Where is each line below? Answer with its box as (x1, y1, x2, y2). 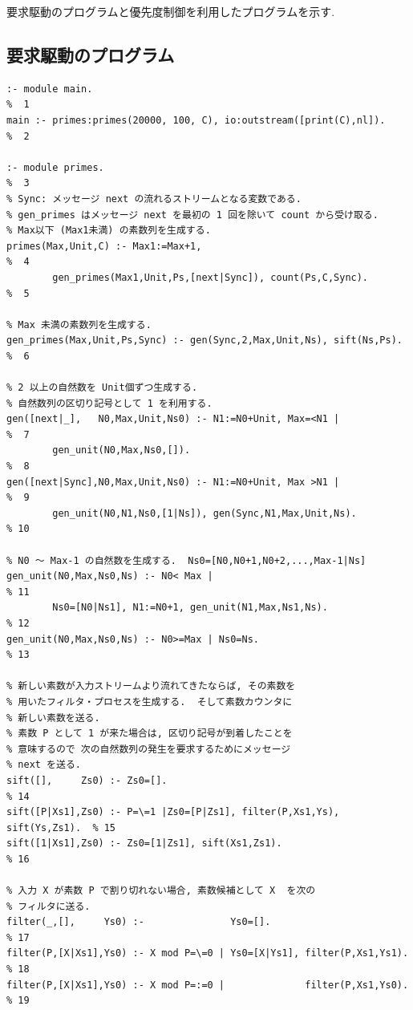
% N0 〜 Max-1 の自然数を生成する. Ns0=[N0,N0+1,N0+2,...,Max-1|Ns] (6, 554, 366, 566)
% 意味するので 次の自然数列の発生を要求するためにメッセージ (6, 743, 291, 755)
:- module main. (6, 83, 93, 95)
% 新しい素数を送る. (6, 712, 100, 724)
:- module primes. (6, 161, 104, 173)
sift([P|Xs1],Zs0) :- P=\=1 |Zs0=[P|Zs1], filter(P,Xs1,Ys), (6, 806, 340, 818)
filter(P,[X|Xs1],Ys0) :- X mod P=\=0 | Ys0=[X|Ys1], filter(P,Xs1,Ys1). (6, 947, 409, 959)
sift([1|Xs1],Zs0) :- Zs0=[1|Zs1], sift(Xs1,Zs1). (6, 838, 282, 850)
